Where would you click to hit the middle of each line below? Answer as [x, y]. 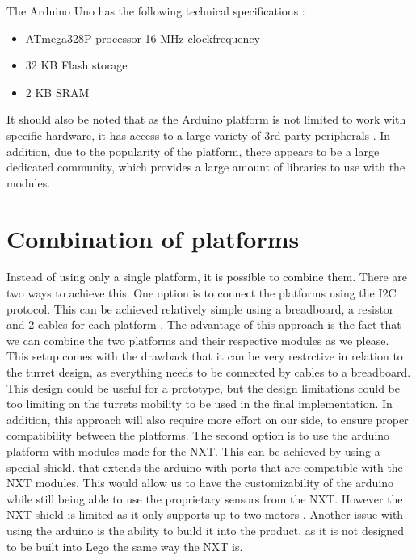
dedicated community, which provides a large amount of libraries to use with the [206, 167]
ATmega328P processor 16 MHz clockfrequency [143, 38]
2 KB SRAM [57, 92]
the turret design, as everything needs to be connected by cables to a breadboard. [209, 372]
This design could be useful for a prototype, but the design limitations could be [204, 387]
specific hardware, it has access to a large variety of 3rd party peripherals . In [199, 135]
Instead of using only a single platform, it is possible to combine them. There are [207, 277]
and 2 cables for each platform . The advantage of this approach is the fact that [204, 324]
